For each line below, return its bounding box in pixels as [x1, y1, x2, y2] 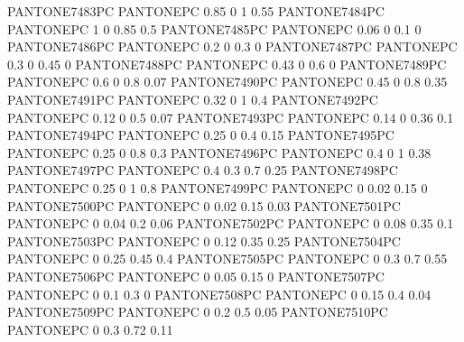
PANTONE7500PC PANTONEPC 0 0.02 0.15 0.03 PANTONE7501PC [7, 196, 401, 215]
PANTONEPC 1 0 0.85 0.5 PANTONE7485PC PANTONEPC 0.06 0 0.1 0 [7, 19, 422, 38]
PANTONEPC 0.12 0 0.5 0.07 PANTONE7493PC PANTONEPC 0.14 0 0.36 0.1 [7, 107, 454, 126]
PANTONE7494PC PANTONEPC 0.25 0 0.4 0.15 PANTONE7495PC [7, 125, 394, 144]
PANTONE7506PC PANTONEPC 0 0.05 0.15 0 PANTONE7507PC [7, 266, 385, 285]
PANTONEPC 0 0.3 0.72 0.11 [7, 319, 173, 338]
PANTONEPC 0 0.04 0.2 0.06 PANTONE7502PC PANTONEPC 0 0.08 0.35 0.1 [7, 214, 454, 233]
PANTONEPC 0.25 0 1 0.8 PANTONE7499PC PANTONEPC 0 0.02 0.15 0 [7, 178, 428, 197]
